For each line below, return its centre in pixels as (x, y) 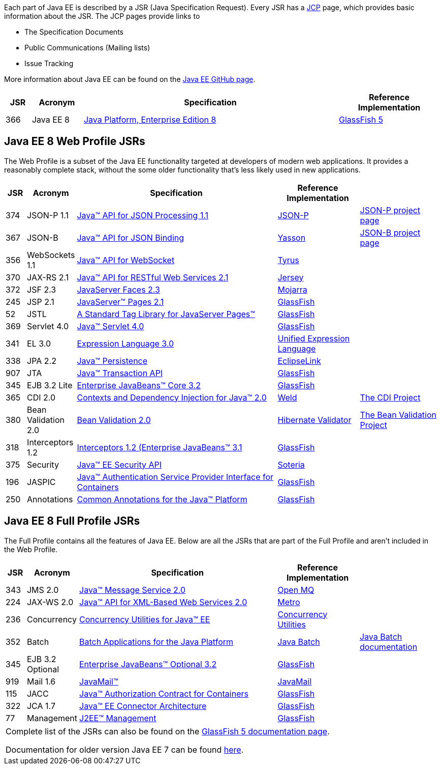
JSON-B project (390, 232)
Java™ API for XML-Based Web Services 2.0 (163, 602)
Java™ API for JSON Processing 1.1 (143, 215)
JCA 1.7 (41, 706)
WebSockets (51, 255)
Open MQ (296, 590)
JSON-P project (390, 210)
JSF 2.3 (42, 289)
